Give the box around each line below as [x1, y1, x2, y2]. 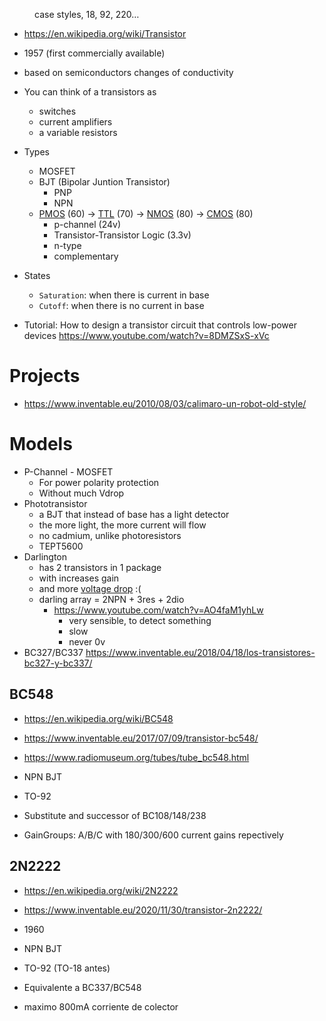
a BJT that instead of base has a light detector [38, 508, 230, 520]
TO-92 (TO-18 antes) [23, 962, 111, 974]
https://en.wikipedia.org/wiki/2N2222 [23, 884, 179, 896]
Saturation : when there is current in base [38, 289, 210, 301]
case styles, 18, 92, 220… [34, 9, 140, 20]
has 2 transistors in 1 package [38, 561, 162, 573]
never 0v [68, 635, 106, 648]
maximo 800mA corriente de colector [23, 1000, 179, 1013]
